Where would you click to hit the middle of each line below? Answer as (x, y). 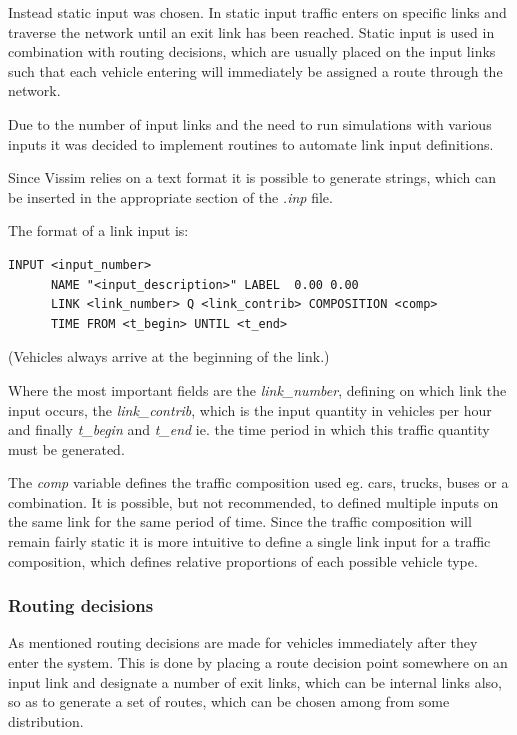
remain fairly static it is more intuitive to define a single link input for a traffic (249, 541)
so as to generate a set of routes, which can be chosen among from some (229, 701)
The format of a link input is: (98, 230)
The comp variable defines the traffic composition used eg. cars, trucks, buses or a (258, 482)
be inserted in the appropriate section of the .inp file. (170, 196)
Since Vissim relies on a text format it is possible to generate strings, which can (252, 177)
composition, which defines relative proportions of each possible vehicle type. (243, 560)
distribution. (46, 720)
